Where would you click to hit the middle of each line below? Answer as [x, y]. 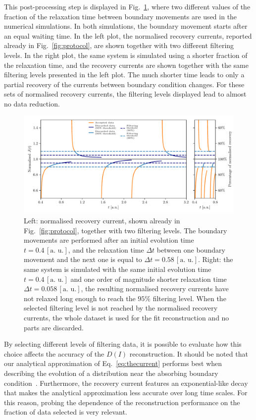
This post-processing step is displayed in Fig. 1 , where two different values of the [127, 6]
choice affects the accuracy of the [54, 353]
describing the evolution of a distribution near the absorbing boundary [111, 373]
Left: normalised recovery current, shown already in [102, 221]
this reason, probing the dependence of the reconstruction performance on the [122, 402]
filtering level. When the [189, 298]
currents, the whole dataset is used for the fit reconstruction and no [127, 317]
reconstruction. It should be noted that [189, 353]
